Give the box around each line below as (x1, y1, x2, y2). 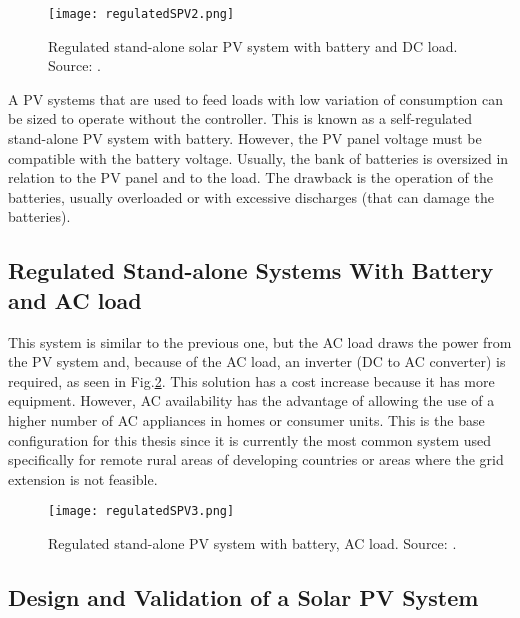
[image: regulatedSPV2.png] (48, 7, 235, 21)
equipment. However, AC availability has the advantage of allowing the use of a (8, 390, 495, 411)
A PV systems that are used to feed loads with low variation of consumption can (8, 88, 503, 109)
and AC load (8, 284, 142, 315)
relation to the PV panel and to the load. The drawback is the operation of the (8, 167, 493, 188)
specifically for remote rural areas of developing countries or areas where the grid (8, 449, 504, 470)
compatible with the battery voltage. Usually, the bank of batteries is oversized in (8, 147, 509, 168)
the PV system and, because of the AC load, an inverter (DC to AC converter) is (8, 351, 506, 372)
